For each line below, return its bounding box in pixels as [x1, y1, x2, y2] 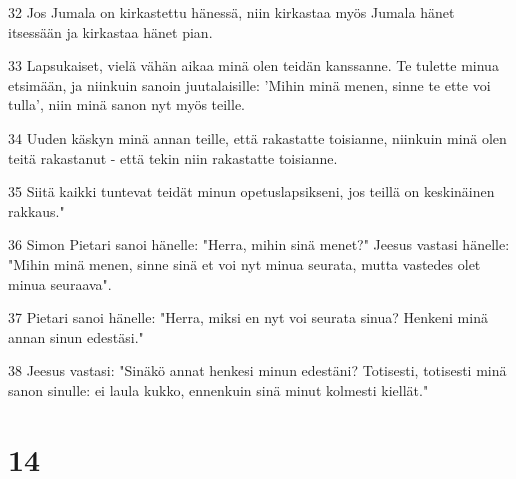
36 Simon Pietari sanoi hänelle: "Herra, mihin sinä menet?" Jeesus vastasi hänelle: [8, 234, 510, 255]
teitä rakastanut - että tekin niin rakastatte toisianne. [8, 147, 338, 168]
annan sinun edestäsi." [8, 326, 144, 347]
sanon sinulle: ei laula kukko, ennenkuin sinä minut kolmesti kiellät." [8, 379, 429, 400]
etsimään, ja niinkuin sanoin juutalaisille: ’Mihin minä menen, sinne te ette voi [8, 74, 491, 95]
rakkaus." [8, 200, 65, 221]
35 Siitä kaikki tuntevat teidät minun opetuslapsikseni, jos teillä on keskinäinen [8, 181, 495, 202]
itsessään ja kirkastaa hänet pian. [8, 21, 213, 42]
